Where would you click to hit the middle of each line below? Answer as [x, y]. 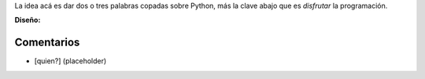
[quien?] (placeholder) [70, 61]
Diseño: [28, 20]
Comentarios [47, 43]
